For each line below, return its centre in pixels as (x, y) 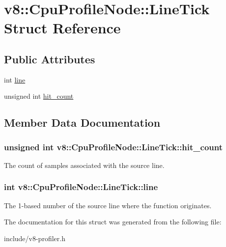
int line (15, 79)
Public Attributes (50, 59)
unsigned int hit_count (39, 96)
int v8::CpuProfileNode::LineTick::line (81, 187)
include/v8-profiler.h (35, 238)
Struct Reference (62, 28)
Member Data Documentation (82, 123)
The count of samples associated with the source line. (84, 165)
